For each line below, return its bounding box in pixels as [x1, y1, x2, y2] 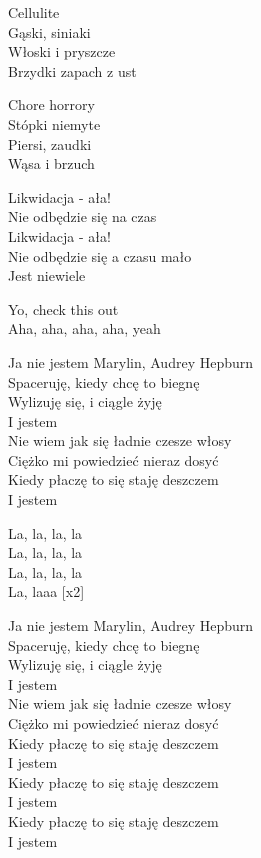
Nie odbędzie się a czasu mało [8, 245, 192, 266]
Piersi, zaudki [8, 133, 92, 154]
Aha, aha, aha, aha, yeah [8, 318, 161, 339]
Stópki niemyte [8, 113, 101, 134]
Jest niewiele [8, 265, 86, 286]
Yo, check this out [8, 298, 119, 319]
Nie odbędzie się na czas [8, 206, 157, 227]
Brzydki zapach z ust [8, 60, 137, 81]
